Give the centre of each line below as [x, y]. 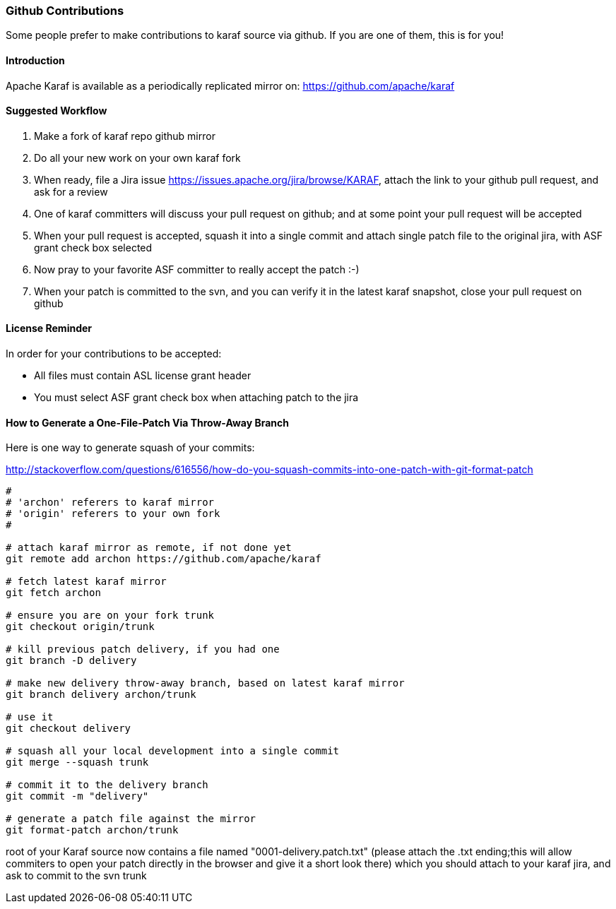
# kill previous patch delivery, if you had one [143, 649]
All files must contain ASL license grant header [143, 376]
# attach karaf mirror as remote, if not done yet [149, 548]
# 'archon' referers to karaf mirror [110, 503]
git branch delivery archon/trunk [101, 695]
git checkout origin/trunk [80, 627]
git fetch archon [53, 593]
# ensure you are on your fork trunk [110, 616]
